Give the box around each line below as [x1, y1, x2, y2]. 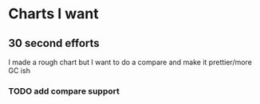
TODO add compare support [8, 85, 120, 96]
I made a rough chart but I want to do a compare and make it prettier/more [8, 57, 253, 67]
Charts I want [8, 5, 99, 23]
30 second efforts [8, 37, 100, 50]
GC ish [8, 66, 30, 75]
